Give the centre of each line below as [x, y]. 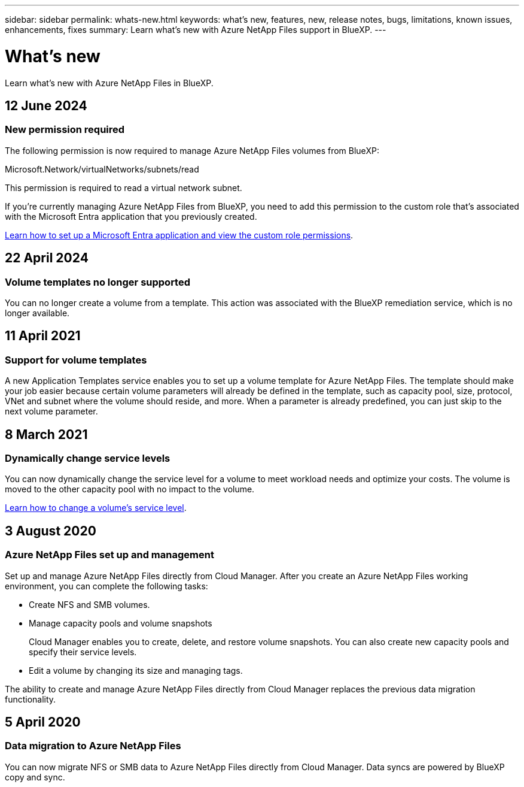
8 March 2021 [46, 434]
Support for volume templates [76, 360]
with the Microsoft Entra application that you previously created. [131, 216]
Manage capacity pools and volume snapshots [121, 623]
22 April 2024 [47, 258]
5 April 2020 [43, 722]
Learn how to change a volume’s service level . [96, 508]
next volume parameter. [51, 411]
